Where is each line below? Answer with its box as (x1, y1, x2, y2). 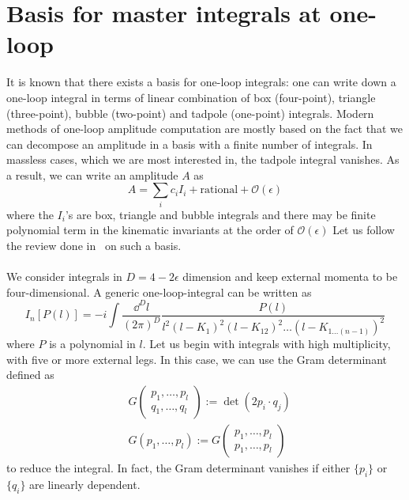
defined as (6, 366, 54, 383)
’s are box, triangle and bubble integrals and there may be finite (65, 206, 376, 222)
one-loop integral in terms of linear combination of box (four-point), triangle (6, 89, 376, 105)
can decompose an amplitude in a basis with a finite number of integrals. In (6, 135, 373, 152)
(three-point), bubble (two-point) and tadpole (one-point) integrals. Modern (6, 104, 374, 121)
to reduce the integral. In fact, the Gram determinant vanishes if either (6, 460, 351, 476)
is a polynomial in (49, 335, 136, 352)
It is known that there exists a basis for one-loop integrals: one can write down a (6, 74, 396, 90)
